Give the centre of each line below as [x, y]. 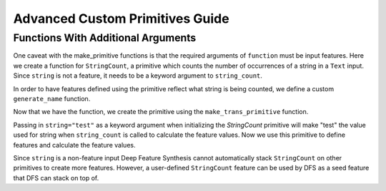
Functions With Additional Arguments [105, 38]
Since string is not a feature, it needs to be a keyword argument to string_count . [138, 76]
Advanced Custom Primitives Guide [121, 19]
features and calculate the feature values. [74, 145]
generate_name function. [52, 98]
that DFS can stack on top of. [56, 177]
